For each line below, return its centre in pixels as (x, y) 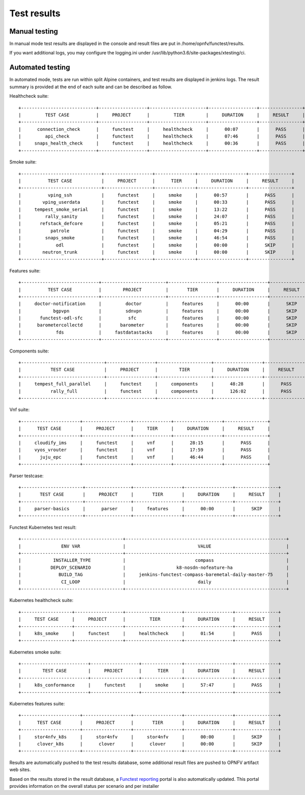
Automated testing (40, 67)
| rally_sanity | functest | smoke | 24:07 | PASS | (157, 216)
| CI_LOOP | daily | (154, 582)
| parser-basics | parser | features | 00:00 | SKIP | (150, 509)
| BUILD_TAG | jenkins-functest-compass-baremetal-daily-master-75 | (154, 575)
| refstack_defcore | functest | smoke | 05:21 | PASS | (157, 224)
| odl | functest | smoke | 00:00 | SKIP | (157, 245)
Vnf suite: (20, 409)
